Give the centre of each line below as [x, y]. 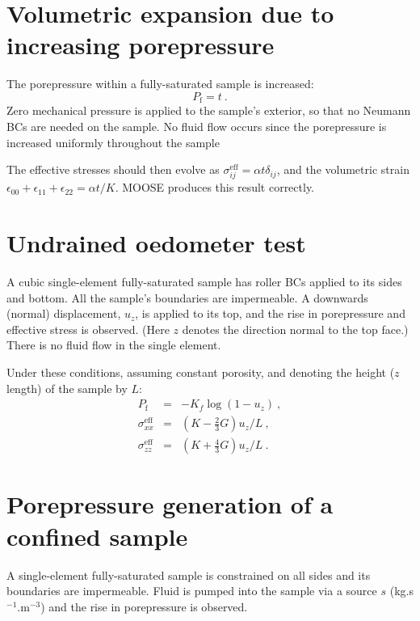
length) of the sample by [67, 388]
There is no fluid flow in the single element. [114, 345]
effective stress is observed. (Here [88, 329]
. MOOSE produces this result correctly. [215, 187]
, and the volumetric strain [343, 169]
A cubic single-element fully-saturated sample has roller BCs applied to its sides [204, 282]
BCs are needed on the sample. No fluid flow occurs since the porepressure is [197, 126]
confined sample [97, 536]
